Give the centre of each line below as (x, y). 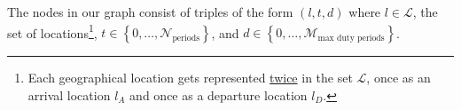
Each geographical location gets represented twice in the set (190, 78)
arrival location (69, 94)
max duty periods (351, 38)
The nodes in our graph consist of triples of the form (150, 12)
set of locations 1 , (52, 31)
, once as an (398, 78)
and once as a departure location (219, 94)
